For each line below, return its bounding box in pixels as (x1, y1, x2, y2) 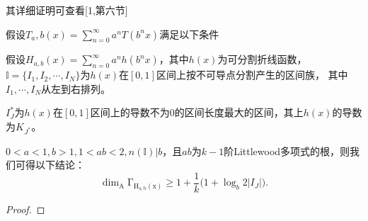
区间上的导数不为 (90, 105, 170, 120)
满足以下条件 (159, 26, 219, 41)
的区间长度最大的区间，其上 (174, 105, 304, 120)
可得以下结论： (15, 157, 85, 172)
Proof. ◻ (6, 201, 45, 216)
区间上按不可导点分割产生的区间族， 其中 (156, 67, 348, 82)
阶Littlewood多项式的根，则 (224, 143, 350, 158)
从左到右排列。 (41, 81, 111, 96)
